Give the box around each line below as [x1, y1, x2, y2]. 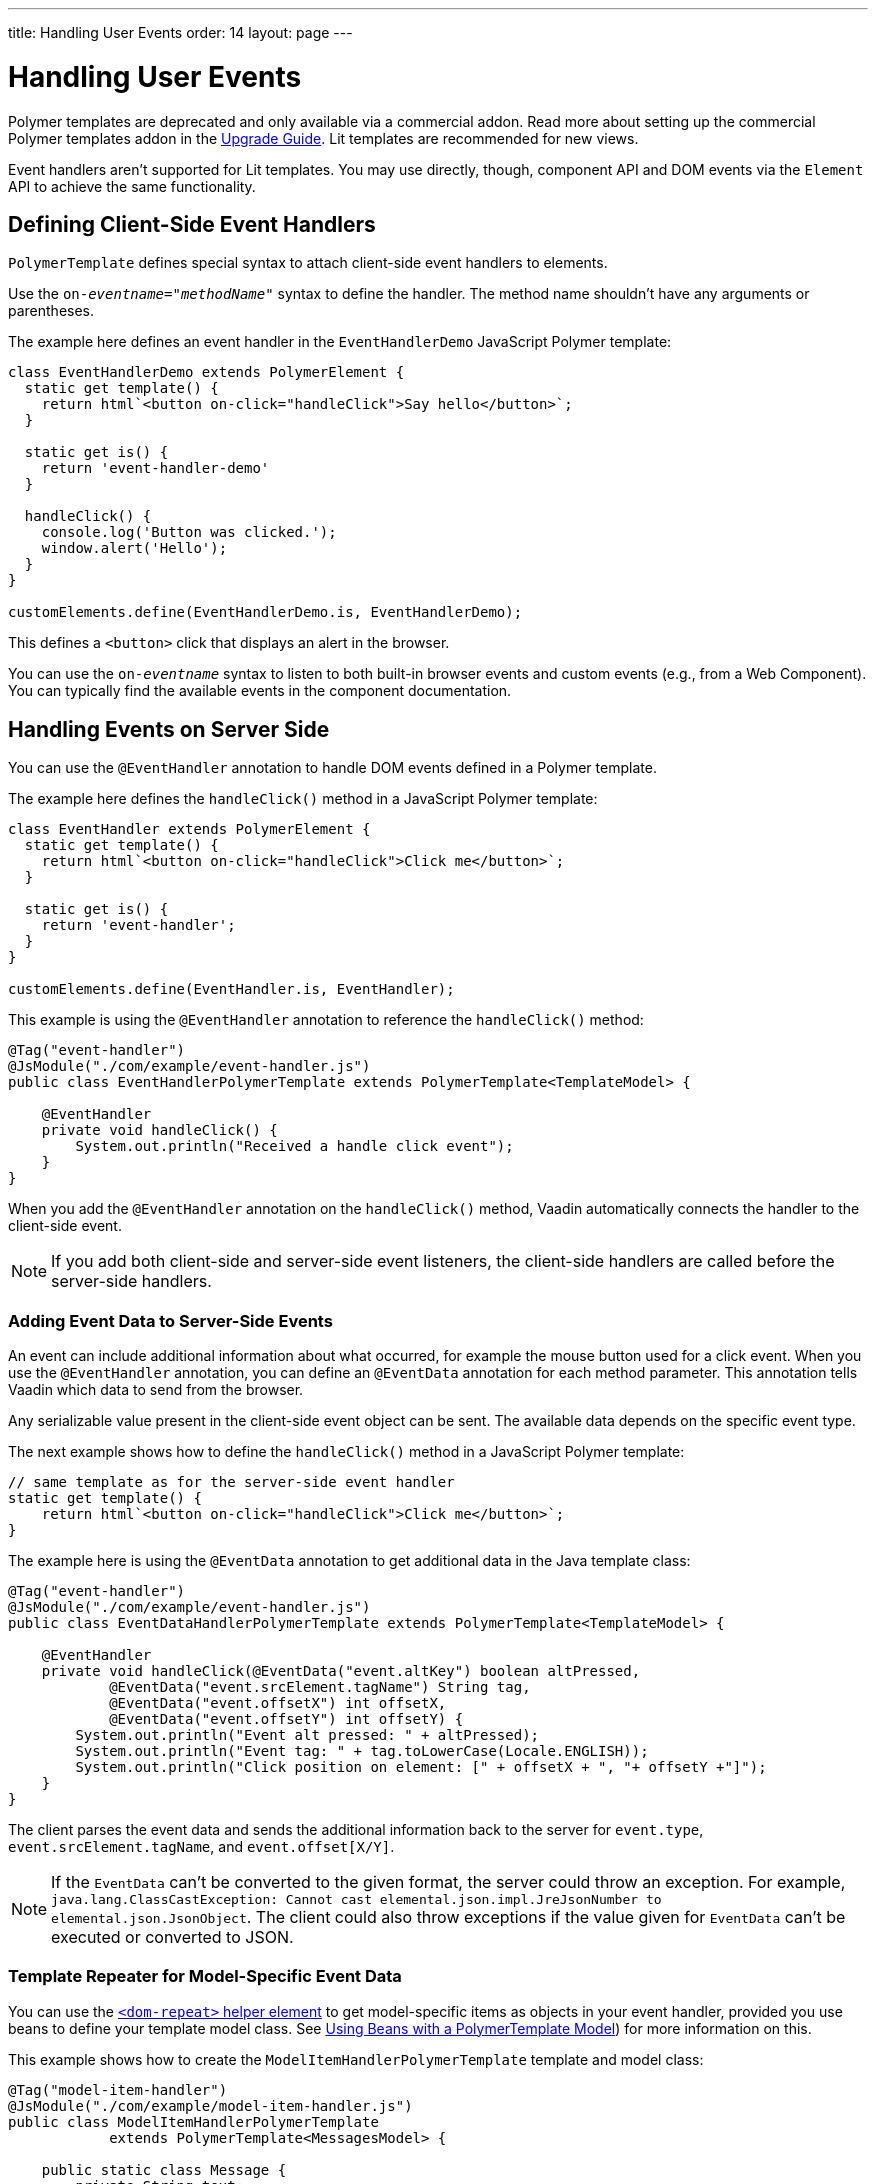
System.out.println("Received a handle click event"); [75, 1138, 514, 1155]
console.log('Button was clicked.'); [41, 524, 337, 541]
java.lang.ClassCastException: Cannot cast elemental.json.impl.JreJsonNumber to [51, 1891, 662, 1907]
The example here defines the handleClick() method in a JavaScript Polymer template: [8, 790, 598, 808]
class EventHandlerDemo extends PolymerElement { [8, 364, 405, 381]
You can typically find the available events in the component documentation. [8, 682, 512, 700]
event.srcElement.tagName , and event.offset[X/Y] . [8, 1837, 395, 1855]
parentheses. [8, 302, 95, 320]
